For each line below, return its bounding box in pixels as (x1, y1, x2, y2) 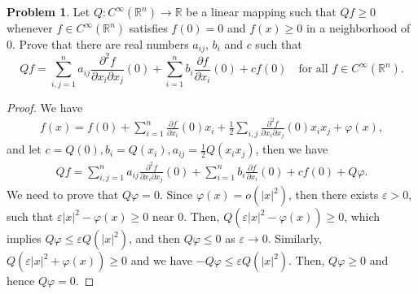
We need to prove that (7, 186, 119, 203)
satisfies (129, 19, 168, 36)
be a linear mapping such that (186, 3, 337, 19)
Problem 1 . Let (7, 3, 90, 19)
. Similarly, (267, 230, 322, 247)
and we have (130, 252, 193, 269)
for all (298, 63, 328, 76)
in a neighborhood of (306, 19, 411, 36)
